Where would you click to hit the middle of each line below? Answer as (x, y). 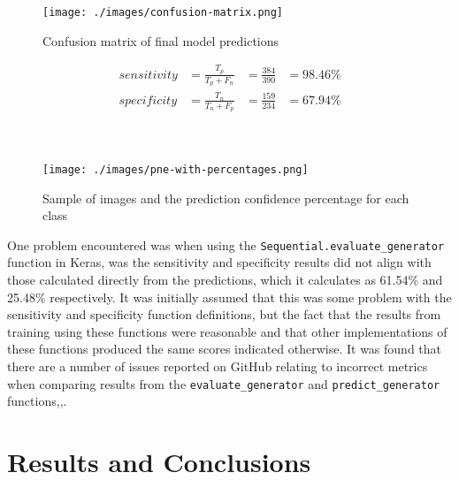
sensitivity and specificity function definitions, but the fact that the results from (224, 314)
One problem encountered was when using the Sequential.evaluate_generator (226, 244)
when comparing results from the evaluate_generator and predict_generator (224, 383)
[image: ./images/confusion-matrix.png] (163, 12)
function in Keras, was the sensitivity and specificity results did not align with (219, 262)
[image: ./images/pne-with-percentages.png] (176, 169)
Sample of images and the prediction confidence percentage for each (226, 198)
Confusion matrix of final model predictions (161, 40)
